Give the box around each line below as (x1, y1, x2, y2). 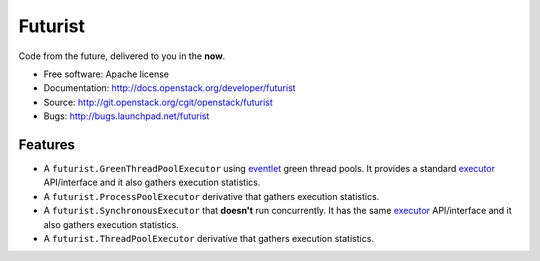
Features (18, 136, 75, 153)
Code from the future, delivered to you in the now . (18, 50, 226, 62)
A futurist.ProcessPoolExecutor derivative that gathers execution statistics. (43, 190, 380, 202)
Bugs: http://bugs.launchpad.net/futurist (43, 110, 210, 122)
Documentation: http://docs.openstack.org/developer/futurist (43, 82, 296, 94)
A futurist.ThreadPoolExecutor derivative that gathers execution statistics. (43, 232, 375, 244)
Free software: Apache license (43, 68, 170, 80)
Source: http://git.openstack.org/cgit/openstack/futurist (43, 96, 274, 108)
